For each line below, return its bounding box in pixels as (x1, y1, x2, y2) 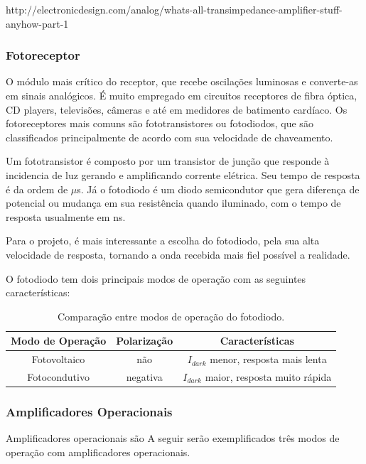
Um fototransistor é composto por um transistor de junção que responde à (6, 153, 330, 168)
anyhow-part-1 (6, 16, 69, 31)
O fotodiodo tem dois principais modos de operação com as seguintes (6, 271, 306, 286)
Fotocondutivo (27, 369, 90, 384)
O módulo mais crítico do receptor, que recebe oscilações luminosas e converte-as (6, 74, 358, 89)
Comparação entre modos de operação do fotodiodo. (58, 308, 285, 323)
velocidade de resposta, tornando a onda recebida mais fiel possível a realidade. (6, 247, 350, 261)
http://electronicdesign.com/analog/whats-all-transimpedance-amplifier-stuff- (6, 2, 343, 16)
